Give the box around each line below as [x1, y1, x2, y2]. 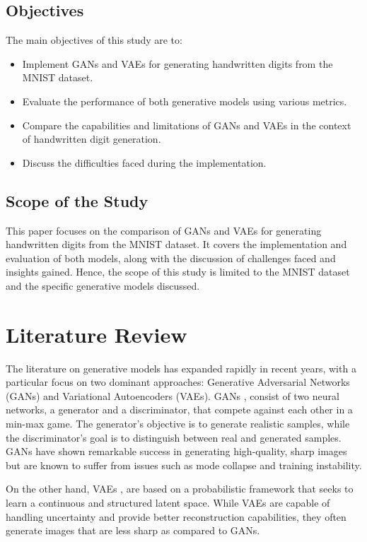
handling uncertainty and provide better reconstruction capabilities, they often [6, 509, 346, 524]
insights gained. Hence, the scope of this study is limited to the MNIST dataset [6, 264, 350, 279]
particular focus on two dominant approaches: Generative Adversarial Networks [6, 375, 350, 389]
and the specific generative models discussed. [6, 278, 200, 293]
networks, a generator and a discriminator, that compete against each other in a [6, 402, 353, 417]
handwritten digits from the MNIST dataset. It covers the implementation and [6, 237, 347, 252]
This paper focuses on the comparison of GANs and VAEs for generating [6, 223, 322, 237]
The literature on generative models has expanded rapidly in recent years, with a [6, 360, 356, 375]
